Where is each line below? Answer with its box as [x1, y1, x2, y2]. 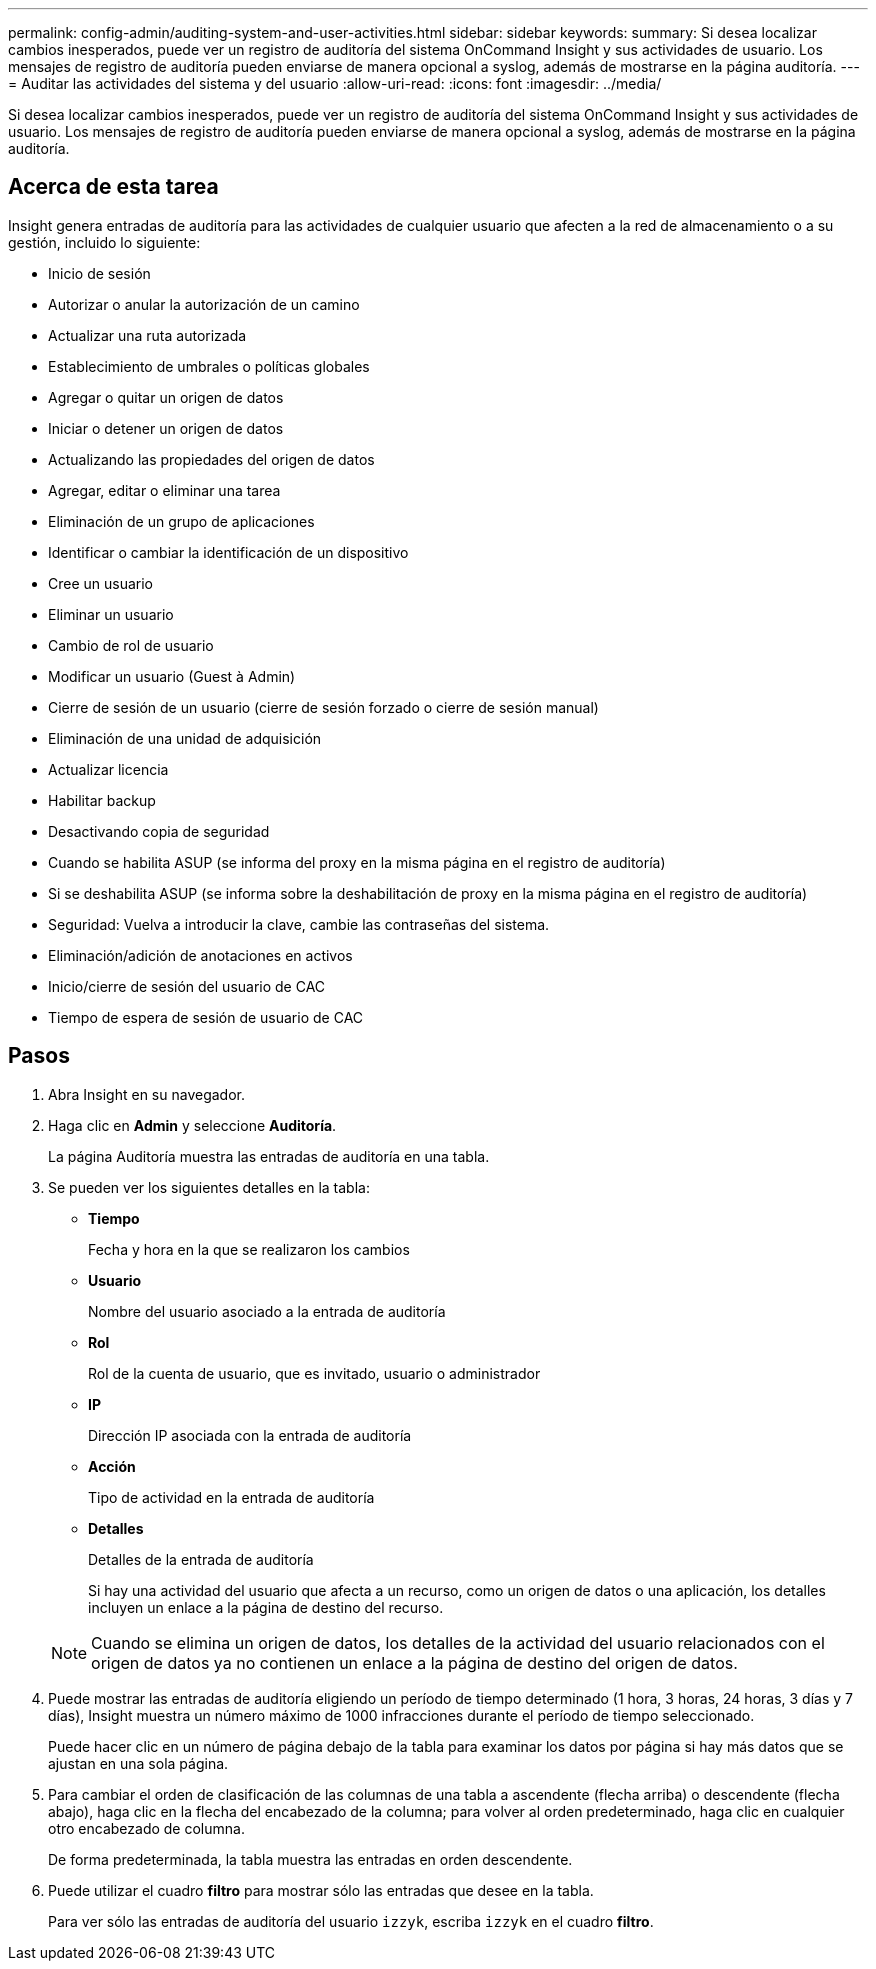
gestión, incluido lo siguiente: [8, 233, 201, 251]
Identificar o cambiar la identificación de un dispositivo [48, 543, 409, 561]
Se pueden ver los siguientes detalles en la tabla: [48, 1178, 370, 1196]
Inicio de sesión [48, 264, 151, 282]
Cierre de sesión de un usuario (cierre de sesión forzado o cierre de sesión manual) [48, 698, 599, 716]
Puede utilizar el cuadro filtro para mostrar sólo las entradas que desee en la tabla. [48, 1881, 594, 1899]
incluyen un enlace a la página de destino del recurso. [88, 1598, 444, 1616]
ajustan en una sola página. [48, 1754, 229, 1772]
